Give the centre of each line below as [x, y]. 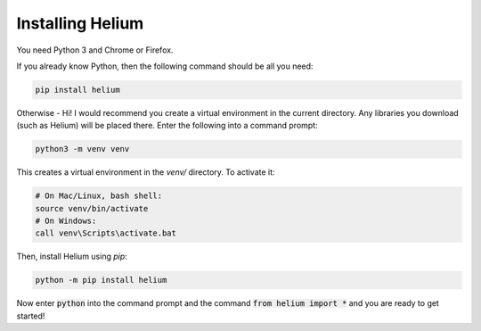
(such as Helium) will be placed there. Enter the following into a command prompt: [167, 126]
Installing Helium [80, 23]
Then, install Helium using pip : [72, 257]
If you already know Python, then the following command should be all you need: [165, 66]
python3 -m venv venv [82, 149]
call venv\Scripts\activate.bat [106, 233]
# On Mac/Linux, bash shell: [99, 196]
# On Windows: [66, 221]
